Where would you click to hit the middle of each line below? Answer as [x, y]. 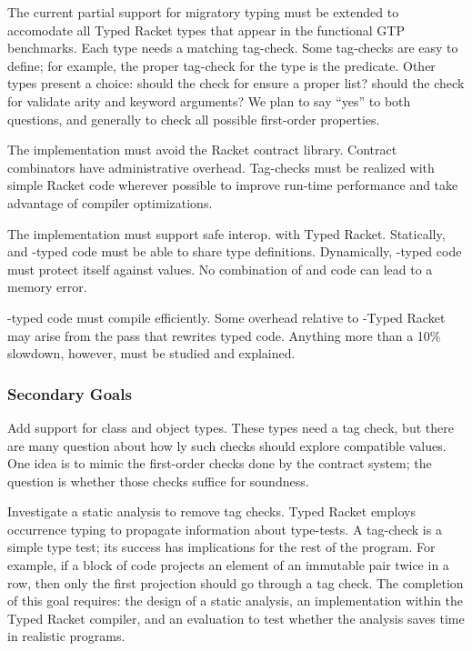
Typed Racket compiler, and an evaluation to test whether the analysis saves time [236, 618]
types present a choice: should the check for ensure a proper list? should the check [236, 83]
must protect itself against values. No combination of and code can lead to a [220, 269]
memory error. [47, 287]
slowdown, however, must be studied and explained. [151, 353]
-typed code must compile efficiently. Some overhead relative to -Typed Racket [226, 317]
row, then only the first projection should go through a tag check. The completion [236, 582]
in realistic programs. [66, 636]
